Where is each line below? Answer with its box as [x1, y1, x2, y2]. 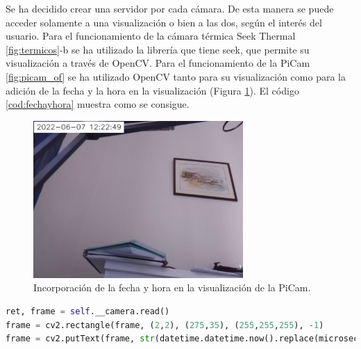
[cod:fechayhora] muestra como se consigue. [6, 97, 190, 111]
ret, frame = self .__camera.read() [6, 306, 170, 316]
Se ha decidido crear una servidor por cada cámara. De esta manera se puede [6, 1, 334, 15]
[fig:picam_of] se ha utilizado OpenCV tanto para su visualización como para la [6, 69, 346, 83]
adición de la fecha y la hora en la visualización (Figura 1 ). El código [6, 83, 299, 97]
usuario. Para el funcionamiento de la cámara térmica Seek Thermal [6, 29, 296, 43]
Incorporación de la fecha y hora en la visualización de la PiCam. [33, 280, 311, 295]
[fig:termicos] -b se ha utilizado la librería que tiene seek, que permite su [6, 42, 310, 56]
